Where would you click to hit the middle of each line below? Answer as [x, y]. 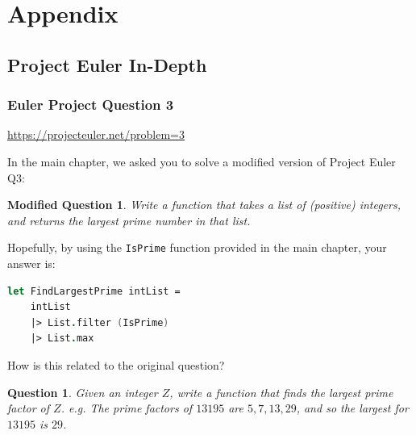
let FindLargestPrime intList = [94, 291]
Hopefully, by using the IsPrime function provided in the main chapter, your [197, 247]
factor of [29, 408]
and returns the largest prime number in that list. [129, 220]
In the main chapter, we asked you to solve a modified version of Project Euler [202, 161]
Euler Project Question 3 [91, 105]
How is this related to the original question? [116, 364]
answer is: [31, 263]
